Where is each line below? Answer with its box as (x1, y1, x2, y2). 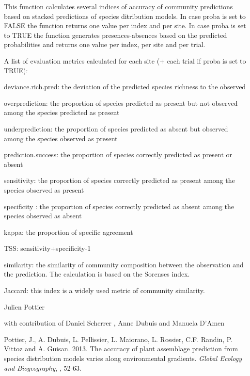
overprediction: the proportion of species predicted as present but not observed (4, 98, 238, 108)
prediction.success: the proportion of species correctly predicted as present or (4, 149, 233, 160)
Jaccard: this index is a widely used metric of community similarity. (4, 285, 205, 295)
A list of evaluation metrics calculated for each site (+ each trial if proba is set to (4, 55, 246, 65)
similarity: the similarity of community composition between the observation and (4, 259, 244, 269)
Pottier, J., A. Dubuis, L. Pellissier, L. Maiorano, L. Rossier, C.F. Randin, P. (4, 334, 233, 344)
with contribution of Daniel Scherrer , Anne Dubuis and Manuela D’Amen (4, 318, 225, 328)
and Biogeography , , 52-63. (4, 362, 81, 373)
